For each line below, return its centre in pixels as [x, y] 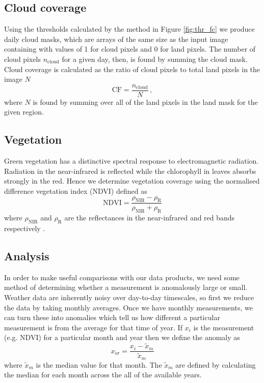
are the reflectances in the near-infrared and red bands [150, 218]
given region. [24, 112]
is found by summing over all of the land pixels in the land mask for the [145, 102]
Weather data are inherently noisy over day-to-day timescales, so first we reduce [129, 297]
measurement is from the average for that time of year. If [93, 327]
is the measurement [224, 327]
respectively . [25, 228]
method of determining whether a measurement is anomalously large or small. [126, 287]
